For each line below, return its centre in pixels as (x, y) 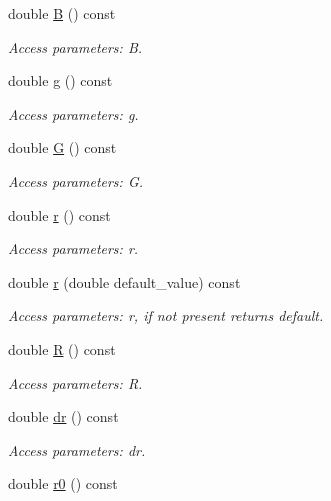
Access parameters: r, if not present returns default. (166, 315)
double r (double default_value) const (124, 281)
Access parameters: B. (75, 46)
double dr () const (63, 416)
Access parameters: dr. (77, 449)
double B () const (62, 13)
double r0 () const (63, 483)
